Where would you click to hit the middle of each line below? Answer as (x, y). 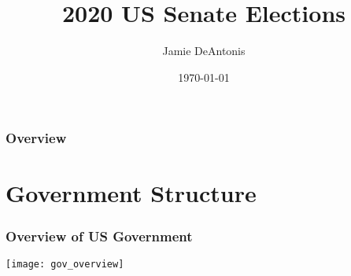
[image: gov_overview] (65, 264)
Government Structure (131, 193)
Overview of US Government (99, 236)
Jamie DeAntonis (204, 51)
